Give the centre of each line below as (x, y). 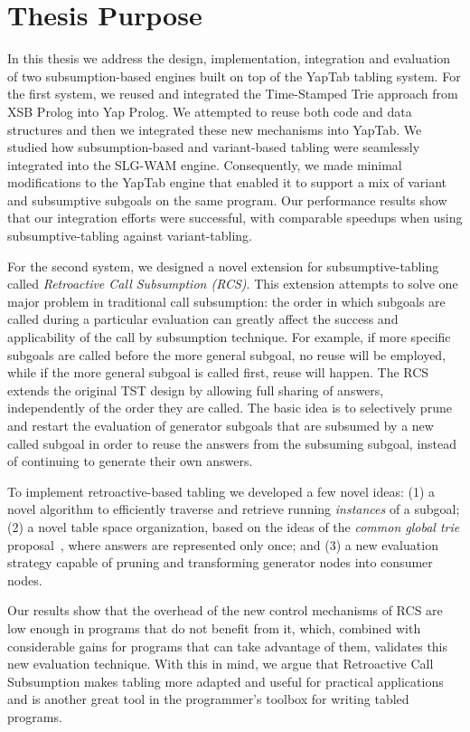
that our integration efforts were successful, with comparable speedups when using (235, 218)
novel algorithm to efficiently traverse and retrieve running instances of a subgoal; (234, 509)
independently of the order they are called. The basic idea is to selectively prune (230, 408)
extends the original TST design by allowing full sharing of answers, (196, 390)
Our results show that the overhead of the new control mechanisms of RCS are (225, 610)
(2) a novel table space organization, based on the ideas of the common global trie (234, 526)
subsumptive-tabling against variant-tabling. (130, 236)
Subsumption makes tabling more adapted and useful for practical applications (226, 681)
